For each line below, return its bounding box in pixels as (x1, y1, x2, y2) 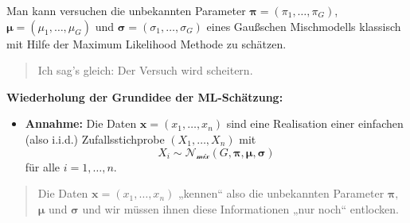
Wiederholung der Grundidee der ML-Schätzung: (6, 88, 283, 105)
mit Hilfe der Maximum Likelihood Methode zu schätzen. (6, 35, 287, 52)
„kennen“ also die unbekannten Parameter (178, 185, 385, 202)
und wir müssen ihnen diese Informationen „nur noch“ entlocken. (82, 200, 399, 217)
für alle (25, 158, 61, 175)
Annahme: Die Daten (25, 115, 137, 132)
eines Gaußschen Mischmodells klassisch (206, 17, 401, 34)
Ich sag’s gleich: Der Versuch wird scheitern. (37, 62, 253, 79)
